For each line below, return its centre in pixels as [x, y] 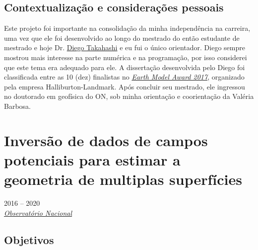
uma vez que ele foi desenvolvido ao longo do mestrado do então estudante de [122, 38]
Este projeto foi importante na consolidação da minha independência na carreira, [127, 28]
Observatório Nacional [38, 212]
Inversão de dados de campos [106, 140]
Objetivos [29, 239]
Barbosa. [17, 106]
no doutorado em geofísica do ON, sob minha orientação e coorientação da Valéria [129, 96]
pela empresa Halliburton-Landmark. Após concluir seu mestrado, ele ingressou [125, 86]
